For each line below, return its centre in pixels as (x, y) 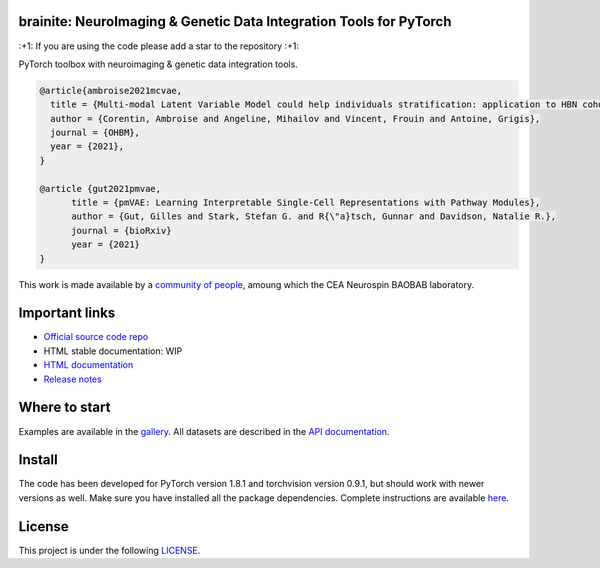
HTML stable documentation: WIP (113, 351)
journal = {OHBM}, (95, 133)
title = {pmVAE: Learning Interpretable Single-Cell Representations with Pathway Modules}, (306, 203)
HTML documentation (88, 365)
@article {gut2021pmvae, (100, 188)
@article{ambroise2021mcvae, (111, 90)
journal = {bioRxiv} (121, 230)
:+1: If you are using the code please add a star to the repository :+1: (159, 46)
